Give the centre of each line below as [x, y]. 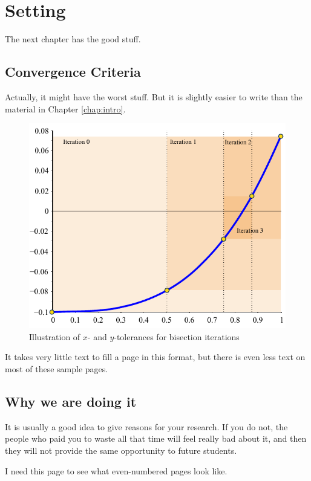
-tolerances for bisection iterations [177, 336]
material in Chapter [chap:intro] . [65, 108]
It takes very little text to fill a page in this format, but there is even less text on [155, 357]
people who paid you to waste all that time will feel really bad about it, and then [156, 438]
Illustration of [55, 336]
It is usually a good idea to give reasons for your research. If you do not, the [146, 426]
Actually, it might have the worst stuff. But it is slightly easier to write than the [154, 96]
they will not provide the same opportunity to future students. [121, 450]
